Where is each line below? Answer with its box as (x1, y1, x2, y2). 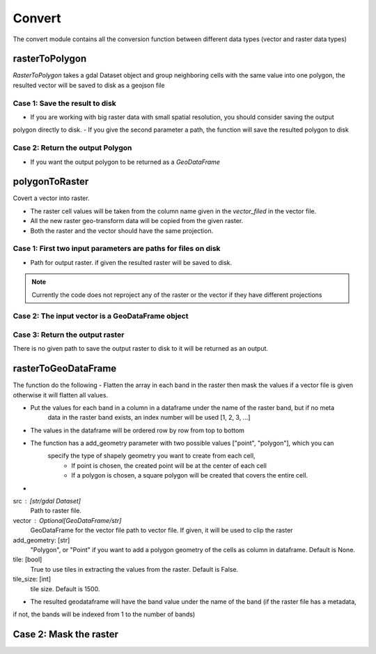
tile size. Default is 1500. (30, 584, 100, 593)
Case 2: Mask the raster (13, 628, 118, 641)
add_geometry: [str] (13, 535, 70, 544)
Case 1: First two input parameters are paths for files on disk (13, 244, 221, 254)
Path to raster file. (30, 506, 81, 515)
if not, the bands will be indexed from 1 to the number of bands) (13, 610, 196, 618)
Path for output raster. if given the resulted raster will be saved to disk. (30, 258, 233, 266)
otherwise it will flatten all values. (13, 390, 108, 399)
